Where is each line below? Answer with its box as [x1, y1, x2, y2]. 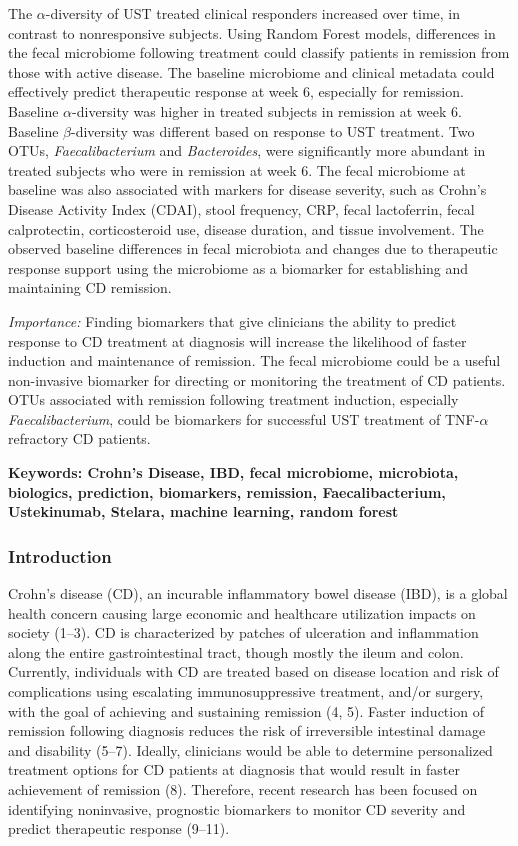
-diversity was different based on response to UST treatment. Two [71, 120, 475, 141]
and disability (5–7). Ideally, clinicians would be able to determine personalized [8, 739, 493, 760]
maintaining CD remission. [8, 277, 172, 298]
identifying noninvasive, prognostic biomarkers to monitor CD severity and [8, 798, 466, 819]
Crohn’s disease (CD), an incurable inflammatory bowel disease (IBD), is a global [8, 583, 508, 604]
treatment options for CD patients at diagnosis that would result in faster [8, 759, 460, 780]
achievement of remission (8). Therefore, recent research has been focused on [8, 779, 478, 799]
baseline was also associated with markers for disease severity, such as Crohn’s [8, 179, 487, 200]
